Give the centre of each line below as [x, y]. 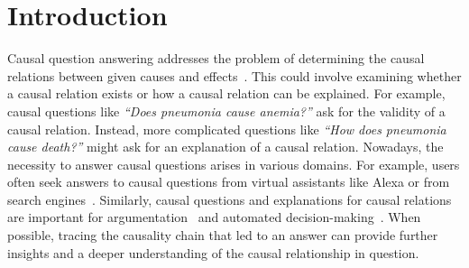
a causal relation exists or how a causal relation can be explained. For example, [226, 93]
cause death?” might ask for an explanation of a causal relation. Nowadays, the [225, 147]
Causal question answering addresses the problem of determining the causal [216, 58]
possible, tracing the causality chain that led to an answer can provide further [223, 235]
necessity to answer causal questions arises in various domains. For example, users [234, 164]
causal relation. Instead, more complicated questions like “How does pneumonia [227, 129]
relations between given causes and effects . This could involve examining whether [234, 75]
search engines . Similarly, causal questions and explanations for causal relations [230, 199]
